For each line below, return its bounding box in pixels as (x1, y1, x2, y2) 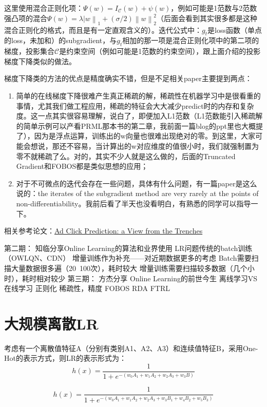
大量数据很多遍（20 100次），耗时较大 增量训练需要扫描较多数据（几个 (11, 262, 247, 273)
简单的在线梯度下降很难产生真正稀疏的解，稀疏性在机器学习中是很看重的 (16, 90, 261, 101)
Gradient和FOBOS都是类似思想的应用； (16, 161, 148, 171)
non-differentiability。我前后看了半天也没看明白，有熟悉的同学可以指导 (16, 198, 251, 208)
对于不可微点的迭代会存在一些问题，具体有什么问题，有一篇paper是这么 (16, 178, 257, 188)
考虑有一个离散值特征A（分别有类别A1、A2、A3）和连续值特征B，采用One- (4, 342, 258, 353)
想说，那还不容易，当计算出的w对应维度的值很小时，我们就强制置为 (30, 140, 259, 151)
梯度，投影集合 (4, 46, 54, 56)
